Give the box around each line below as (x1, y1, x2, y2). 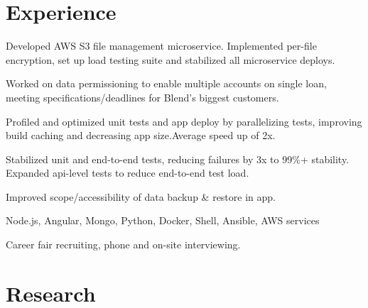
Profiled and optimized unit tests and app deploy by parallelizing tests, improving (6, 114, 362, 128)
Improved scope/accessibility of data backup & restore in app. (6, 189, 276, 204)
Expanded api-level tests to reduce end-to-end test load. (6, 165, 249, 180)
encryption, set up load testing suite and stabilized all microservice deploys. (6, 52, 335, 67)
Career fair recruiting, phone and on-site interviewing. (6, 237, 241, 252)
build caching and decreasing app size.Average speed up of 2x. (6, 128, 276, 143)
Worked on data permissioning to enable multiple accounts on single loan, (6, 76, 327, 91)
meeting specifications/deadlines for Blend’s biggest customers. (6, 89, 279, 104)
